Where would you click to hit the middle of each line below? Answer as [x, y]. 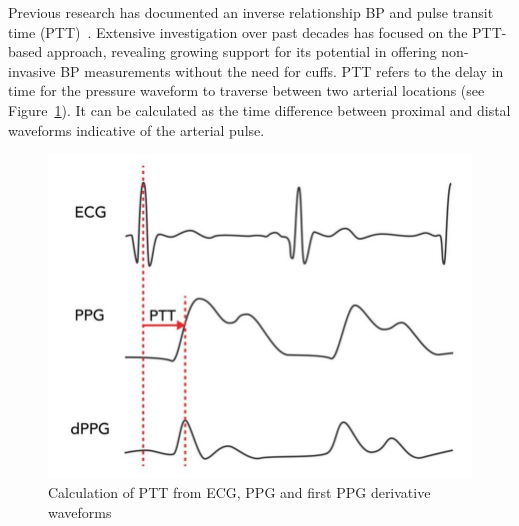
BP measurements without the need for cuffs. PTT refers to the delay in [282, 70]
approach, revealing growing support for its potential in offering [241, 51]
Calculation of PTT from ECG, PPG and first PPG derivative [239, 491]
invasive [32, 70]
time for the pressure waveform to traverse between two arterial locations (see [246, 90]
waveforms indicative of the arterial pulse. [136, 129]
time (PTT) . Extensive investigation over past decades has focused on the [238, 31]
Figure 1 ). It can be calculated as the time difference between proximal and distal [259, 109]
